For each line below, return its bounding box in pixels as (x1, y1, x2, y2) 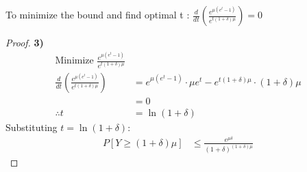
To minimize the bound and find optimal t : (5, 8, 190, 21)
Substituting (5, 119, 58, 134)
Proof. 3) (5, 35, 44, 49)
